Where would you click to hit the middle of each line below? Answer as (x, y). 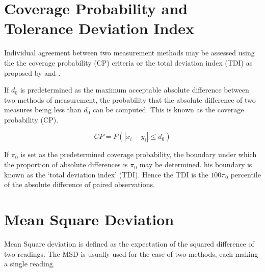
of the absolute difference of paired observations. (79, 184)
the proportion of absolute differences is (66, 164)
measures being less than (43, 110)
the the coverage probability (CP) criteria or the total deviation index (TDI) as (128, 62)
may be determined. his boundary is (196, 164)
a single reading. (30, 264)
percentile (246, 174)
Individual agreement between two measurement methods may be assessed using (129, 53)
